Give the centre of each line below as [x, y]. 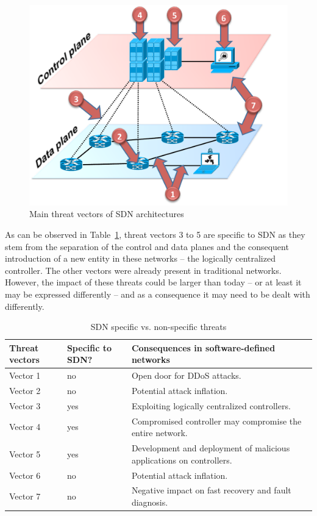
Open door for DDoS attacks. [186, 375]
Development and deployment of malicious [211, 448]
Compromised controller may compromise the [216, 421]
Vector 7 [25, 496]
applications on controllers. [182, 460]
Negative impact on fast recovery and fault [211, 490]
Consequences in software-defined [203, 347]
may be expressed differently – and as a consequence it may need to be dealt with [158, 294]
